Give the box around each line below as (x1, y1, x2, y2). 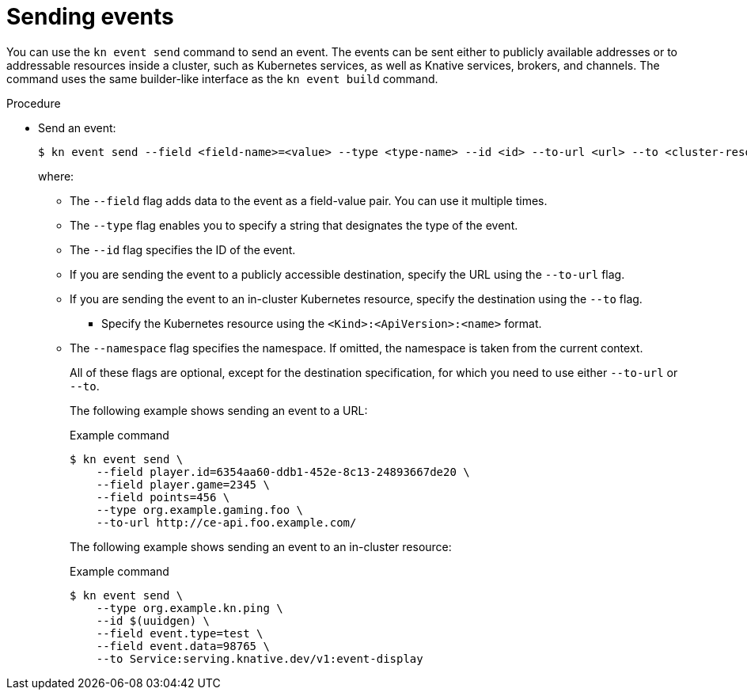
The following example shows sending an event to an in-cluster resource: (70, 539, 452, 553)
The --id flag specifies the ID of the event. (70, 242, 296, 257)
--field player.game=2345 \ (96, 477, 270, 491)
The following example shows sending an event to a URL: (70, 403, 368, 417)
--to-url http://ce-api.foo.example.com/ (96, 515, 357, 529)
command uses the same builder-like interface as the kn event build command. (6, 71, 438, 86)
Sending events (6, 3, 174, 30)
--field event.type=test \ (96, 626, 264, 640)
